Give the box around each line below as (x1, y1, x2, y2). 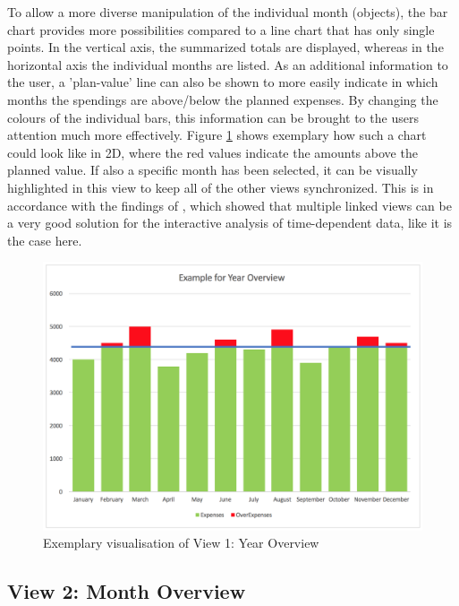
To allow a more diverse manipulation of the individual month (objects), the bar (7, 3, 448, 21)
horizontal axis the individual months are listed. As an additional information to (7, 55, 448, 74)
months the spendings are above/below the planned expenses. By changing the (7, 90, 438, 108)
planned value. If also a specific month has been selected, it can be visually (7, 160, 418, 179)
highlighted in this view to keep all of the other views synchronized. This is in (7, 177, 434, 196)
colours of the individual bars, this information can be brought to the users (7, 108, 419, 126)
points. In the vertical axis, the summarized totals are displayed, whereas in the (7, 38, 444, 56)
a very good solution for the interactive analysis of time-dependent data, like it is (7, 213, 453, 232)
